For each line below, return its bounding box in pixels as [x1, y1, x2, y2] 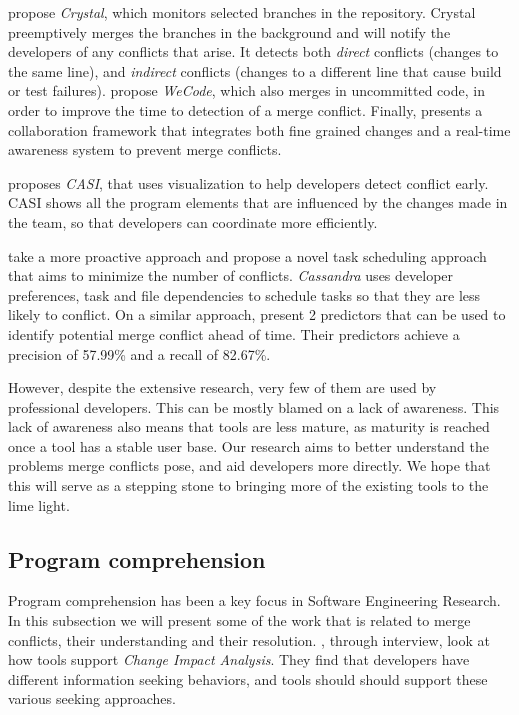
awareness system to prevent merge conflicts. [8, 139, 282, 160]
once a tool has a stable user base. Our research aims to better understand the [8, 435, 490, 456]
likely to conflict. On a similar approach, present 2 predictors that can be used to [8, 304, 506, 325]
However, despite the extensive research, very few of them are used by [8, 377, 437, 398]
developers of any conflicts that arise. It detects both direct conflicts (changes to [8, 41, 499, 62]
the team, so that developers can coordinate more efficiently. [8, 211, 378, 232]
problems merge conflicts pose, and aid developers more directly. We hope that [8, 455, 491, 476]
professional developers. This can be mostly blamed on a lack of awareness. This [8, 396, 500, 417]
